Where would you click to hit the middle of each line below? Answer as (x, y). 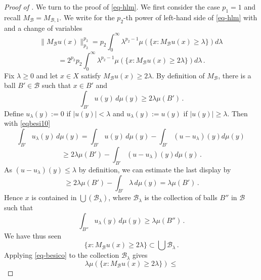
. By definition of (178, 75)
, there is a (235, 75)
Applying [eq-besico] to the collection (62, 255)
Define (14, 113)
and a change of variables (43, 28)
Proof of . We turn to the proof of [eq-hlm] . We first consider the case (112, 7)
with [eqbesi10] (27, 123)
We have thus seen (33, 235)
